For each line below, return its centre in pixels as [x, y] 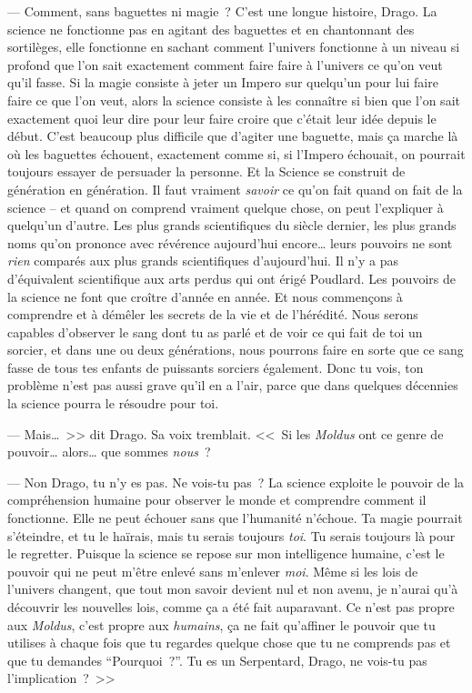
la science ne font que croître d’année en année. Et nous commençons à [205, 296]
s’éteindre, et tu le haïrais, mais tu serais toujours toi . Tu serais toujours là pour [231, 535]
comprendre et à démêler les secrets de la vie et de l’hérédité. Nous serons [213, 314]
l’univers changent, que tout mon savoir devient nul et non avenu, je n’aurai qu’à [233, 589]
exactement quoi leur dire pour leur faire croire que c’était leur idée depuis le [222, 118]
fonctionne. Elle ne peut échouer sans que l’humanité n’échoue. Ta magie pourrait [235, 518]
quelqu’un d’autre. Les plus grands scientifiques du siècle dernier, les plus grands [232, 225]
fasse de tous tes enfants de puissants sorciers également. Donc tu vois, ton [216, 367]
